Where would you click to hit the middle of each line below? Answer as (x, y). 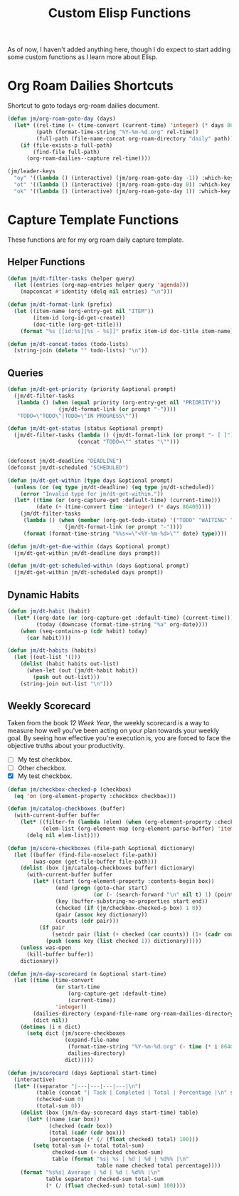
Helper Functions (46, 262)
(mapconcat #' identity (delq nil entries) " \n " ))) (97, 292)
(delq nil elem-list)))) (63, 835)
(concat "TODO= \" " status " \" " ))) (128, 442)
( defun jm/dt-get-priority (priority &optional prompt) (92, 389)
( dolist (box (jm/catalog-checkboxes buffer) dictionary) (108, 868)
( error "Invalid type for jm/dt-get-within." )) (92, 494)
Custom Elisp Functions (119, 13)
